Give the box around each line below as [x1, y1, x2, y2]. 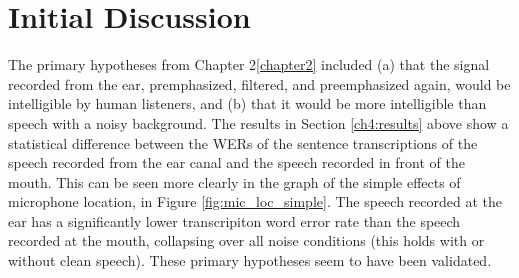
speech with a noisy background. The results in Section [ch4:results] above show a [8, 112, 509, 133]
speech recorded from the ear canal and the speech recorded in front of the [8, 152, 465, 173]
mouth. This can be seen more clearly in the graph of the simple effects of [8, 171, 461, 192]
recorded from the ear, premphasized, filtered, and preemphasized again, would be [8, 73, 511, 94]
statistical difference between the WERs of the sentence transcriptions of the [8, 132, 478, 153]
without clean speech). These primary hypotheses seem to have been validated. [8, 250, 492, 271]
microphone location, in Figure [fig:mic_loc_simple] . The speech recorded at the [8, 191, 503, 212]
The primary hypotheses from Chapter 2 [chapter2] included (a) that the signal [8, 54, 490, 75]
